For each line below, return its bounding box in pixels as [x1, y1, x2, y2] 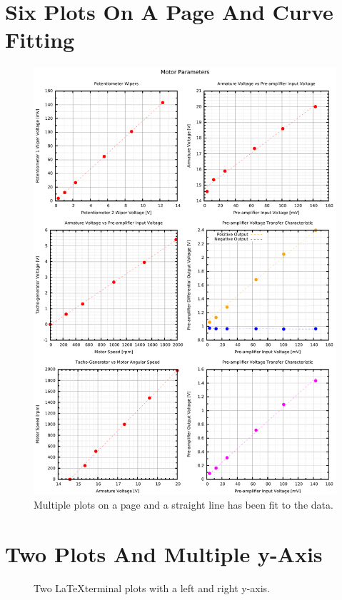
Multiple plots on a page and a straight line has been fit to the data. [34, 497, 333, 512]
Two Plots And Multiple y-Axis [5, 539, 323, 568]
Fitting [5, 25, 75, 54]
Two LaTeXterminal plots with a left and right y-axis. [34, 580, 270, 595]
